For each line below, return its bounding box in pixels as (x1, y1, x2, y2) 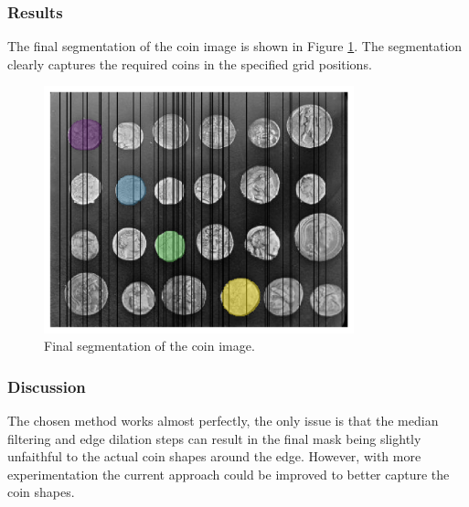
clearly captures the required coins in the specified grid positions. (7, 54, 372, 73)
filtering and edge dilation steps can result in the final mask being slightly (7, 428, 421, 448)
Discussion (7, 375, 86, 397)
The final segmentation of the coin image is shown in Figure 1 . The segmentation (7, 37, 463, 56)
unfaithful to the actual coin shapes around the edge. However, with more (7, 447, 421, 466)
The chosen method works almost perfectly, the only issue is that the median (7, 411, 439, 430)
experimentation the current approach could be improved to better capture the (7, 464, 450, 483)
